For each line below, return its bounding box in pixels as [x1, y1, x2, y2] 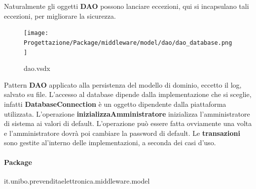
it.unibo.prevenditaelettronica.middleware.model [4, 175, 150, 186]
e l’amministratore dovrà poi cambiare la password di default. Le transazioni [4, 127, 240, 138]
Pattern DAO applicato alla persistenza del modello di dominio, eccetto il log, [4, 79, 242, 90]
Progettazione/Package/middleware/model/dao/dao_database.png [24, 39, 232, 46]
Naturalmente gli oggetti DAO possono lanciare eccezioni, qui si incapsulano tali [4, 1, 249, 11]
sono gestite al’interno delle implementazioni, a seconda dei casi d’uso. [4, 137, 216, 148]
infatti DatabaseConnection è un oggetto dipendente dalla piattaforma [4, 98, 226, 109]
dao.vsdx [24, 63, 50, 73]
